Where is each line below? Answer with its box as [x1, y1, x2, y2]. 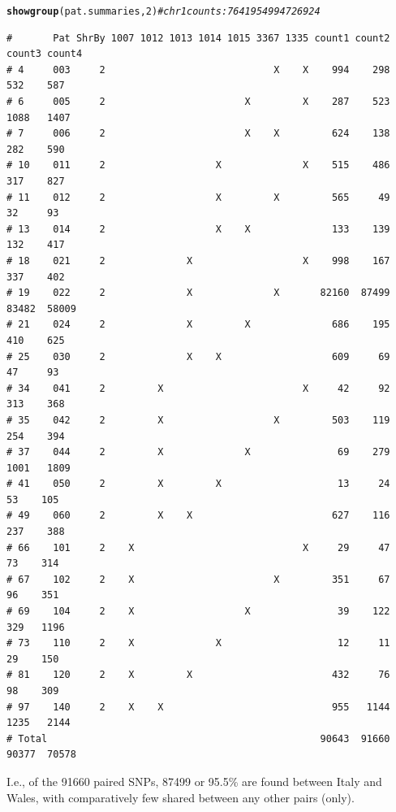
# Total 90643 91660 [6, 732, 390, 745]
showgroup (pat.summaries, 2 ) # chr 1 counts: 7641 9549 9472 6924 [6, 6, 321, 17]
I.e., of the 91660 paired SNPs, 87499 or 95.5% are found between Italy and [6, 772, 382, 789]
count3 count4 [6, 48, 83, 60]
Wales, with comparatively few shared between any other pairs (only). [6, 788, 355, 805]
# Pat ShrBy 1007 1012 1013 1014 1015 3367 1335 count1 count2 [6, 32, 390, 44]
